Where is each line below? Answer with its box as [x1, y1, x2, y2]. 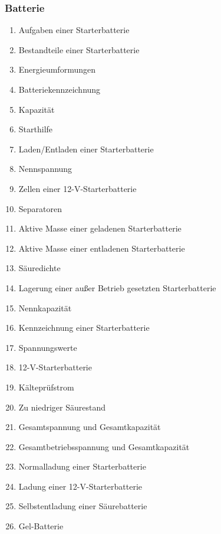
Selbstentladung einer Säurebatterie [18, 500, 147, 512]
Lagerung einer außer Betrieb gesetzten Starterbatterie [18, 281, 216, 294]
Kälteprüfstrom [18, 380, 74, 393]
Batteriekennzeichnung [18, 83, 101, 95]
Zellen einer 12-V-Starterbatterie [18, 182, 137, 194]
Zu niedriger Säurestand [18, 400, 106, 413]
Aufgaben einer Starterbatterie [18, 24, 130, 36]
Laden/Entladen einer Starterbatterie [18, 142, 154, 155]
